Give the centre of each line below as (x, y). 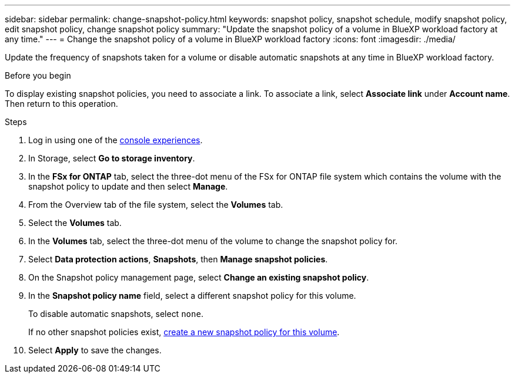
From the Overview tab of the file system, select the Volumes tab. (156, 205)
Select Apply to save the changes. (95, 350)
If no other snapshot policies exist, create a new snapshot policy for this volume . (184, 332)
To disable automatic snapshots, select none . (116, 314)
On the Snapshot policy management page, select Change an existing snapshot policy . (199, 277)
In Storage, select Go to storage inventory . (112, 158)
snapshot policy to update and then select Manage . (128, 186)
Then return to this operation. (61, 104)
